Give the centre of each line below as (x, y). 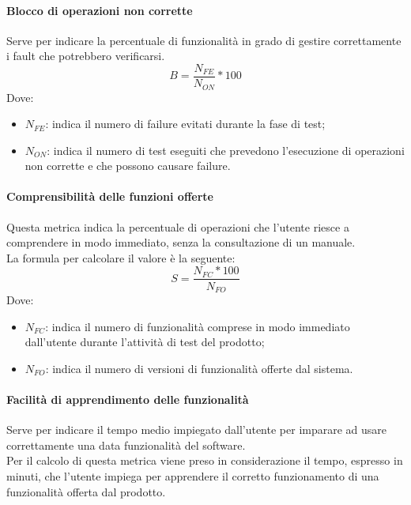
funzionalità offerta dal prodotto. (86, 491)
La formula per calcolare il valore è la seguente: (121, 257)
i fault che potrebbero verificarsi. (86, 56)
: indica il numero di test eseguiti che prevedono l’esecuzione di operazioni (226, 150)
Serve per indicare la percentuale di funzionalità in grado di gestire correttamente (204, 40)
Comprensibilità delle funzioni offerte (110, 196)
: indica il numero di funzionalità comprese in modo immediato (198, 326)
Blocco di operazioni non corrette (100, 10)
